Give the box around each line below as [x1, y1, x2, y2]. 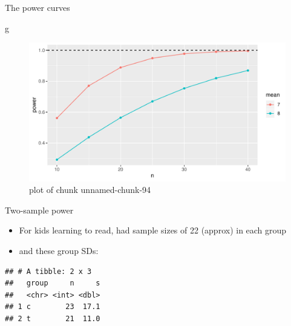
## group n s [5, 279, 100, 288]
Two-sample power [5, 203, 74, 216]
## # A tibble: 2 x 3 [5, 267, 92, 276]
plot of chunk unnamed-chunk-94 [29, 183, 151, 196]
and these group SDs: [19, 244, 99, 256]
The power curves [5, 1, 70, 13]
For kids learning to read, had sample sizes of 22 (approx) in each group [19, 224, 287, 236]
